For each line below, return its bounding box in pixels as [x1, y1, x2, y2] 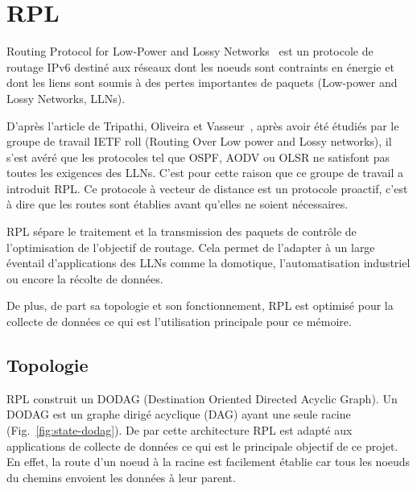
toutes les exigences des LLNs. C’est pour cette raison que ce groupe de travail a [6, 164, 403, 181]
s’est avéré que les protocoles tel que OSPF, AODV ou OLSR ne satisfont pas [6, 148, 390, 165]
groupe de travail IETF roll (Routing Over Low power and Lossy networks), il [6, 133, 392, 150]
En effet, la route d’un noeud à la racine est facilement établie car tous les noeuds [6, 453, 411, 470]
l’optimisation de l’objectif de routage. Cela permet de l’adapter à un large [6, 238, 375, 255]
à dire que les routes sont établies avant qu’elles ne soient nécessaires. [6, 196, 349, 212]
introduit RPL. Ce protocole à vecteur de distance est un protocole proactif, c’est [6, 179, 408, 196]
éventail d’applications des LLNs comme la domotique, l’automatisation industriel [6, 254, 411, 271]
